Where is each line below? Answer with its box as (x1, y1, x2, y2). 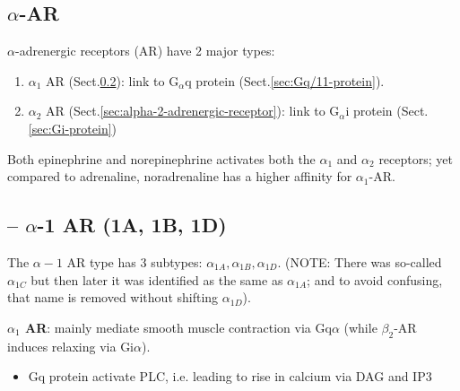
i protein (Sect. (345, 101, 429, 120)
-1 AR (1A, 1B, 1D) (37, 211, 227, 239)
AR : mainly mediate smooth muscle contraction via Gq (25, 317, 332, 336)
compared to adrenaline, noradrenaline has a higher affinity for (7, 167, 352, 186)
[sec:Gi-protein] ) (28, 118, 117, 137)
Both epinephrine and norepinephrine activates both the (7, 149, 316, 168)
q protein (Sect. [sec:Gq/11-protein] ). (185, 71, 385, 90)
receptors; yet (378, 149, 453, 168)
